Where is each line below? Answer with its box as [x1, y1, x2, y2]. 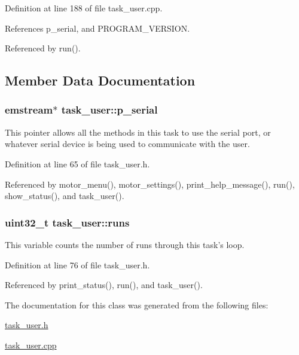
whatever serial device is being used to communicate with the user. [5, 137, 250, 150]
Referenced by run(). [5, 42, 81, 54]
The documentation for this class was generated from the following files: [5, 298, 269, 311]
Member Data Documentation [5, 71, 196, 90]
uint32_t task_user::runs [5, 215, 130, 229]
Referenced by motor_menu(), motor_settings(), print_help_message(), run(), [5, 177, 295, 190]
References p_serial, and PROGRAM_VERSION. [5, 22, 190, 34]
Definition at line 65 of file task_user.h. [5, 157, 150, 170]
